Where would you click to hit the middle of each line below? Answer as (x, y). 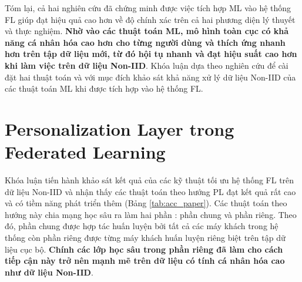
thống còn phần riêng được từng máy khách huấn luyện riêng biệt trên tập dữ (145, 238)
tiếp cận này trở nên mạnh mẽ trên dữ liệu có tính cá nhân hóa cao (145, 261)
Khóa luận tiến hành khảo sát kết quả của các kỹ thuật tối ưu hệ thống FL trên (150, 180)
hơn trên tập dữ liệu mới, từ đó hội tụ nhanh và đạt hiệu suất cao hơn (151, 54)
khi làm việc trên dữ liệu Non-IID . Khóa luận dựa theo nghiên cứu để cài (147, 65)
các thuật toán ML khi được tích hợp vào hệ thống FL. (104, 88)
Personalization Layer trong (120, 128)
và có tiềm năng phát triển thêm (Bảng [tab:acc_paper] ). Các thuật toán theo (146, 203)
